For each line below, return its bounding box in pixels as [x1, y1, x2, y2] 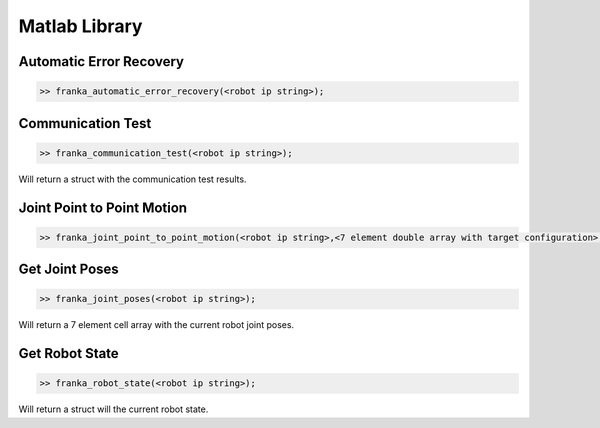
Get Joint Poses [18, 261, 119, 278]
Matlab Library [18, 15, 143, 37]
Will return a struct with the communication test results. [18, 173, 247, 185]
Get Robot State [18, 345, 119, 362]
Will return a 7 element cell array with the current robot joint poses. [18, 319, 295, 331]
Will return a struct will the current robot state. [18, 403, 209, 415]
